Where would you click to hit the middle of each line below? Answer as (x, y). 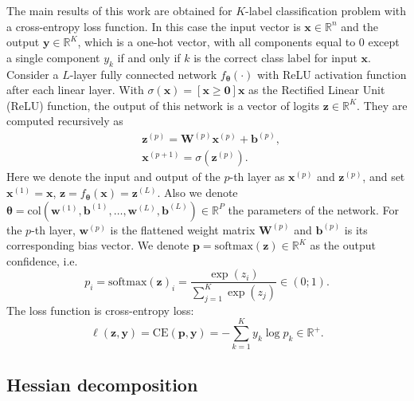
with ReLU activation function (332, 74)
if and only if (149, 57)
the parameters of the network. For (313, 209)
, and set (384, 177)
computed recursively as (65, 121)
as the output (343, 245)
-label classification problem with (326, 10)
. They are (382, 105)
